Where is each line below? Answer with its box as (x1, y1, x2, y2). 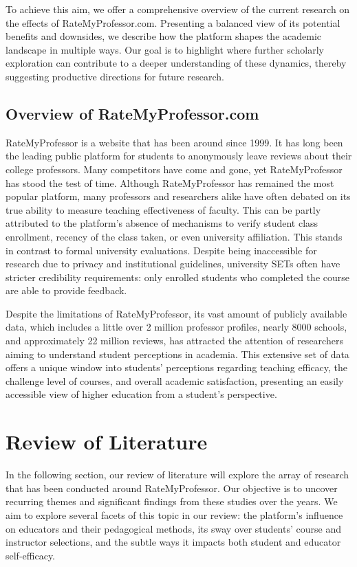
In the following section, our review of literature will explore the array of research (6, 467, 349, 482)
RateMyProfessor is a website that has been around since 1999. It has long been (6, 135, 343, 149)
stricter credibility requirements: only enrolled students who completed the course (6, 269, 349, 284)
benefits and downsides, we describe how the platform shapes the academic (6, 29, 322, 43)
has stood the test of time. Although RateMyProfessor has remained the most (6, 175, 334, 190)
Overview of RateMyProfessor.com (6, 102, 259, 124)
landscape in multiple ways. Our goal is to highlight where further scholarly (6, 42, 324, 56)
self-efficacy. (6, 548, 56, 562)
